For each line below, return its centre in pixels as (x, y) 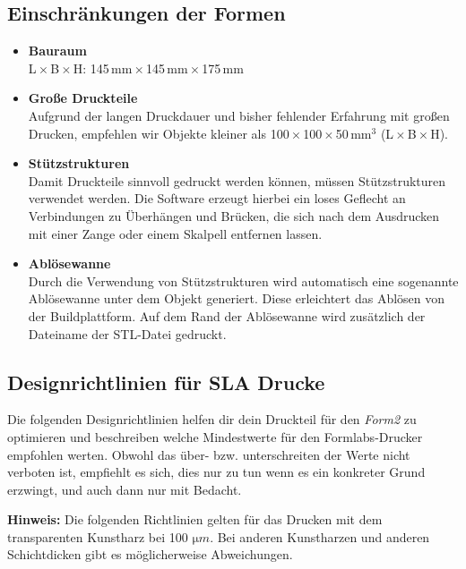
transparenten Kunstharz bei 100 (98, 536)
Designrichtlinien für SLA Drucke (166, 382)
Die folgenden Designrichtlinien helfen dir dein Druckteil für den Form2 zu (212, 419)
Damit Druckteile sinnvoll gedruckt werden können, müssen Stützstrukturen (237, 180)
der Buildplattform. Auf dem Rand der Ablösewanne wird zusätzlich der (227, 315)
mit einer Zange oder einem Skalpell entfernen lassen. (175, 233)
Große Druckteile (83, 98)
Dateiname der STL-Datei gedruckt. (127, 333)
